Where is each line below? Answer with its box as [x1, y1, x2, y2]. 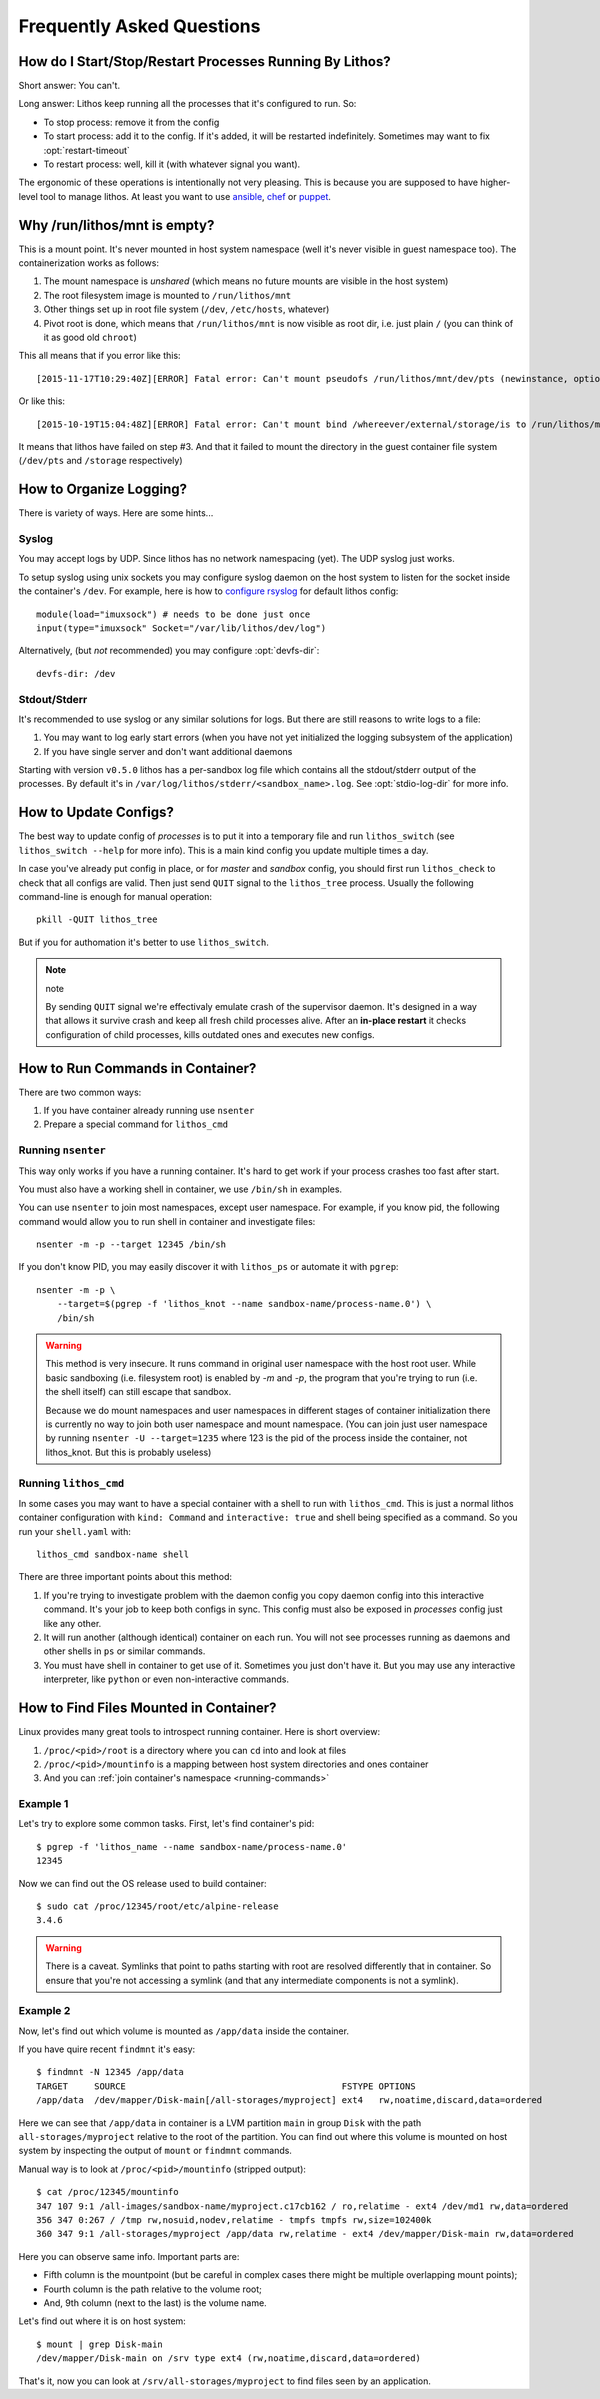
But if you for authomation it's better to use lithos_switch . [18, 936, 269, 948]
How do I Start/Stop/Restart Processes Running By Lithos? [18, 53, 391, 70]
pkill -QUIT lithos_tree [36, 914, 158, 925]
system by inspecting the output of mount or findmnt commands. [18, 2145, 292, 2157]
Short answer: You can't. [18, 80, 120, 92]
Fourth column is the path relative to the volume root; [43, 2283, 262, 2295]
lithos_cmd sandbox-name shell [36, 1549, 190, 1560]
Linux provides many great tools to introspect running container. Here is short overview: [18, 1726, 380, 1738]
